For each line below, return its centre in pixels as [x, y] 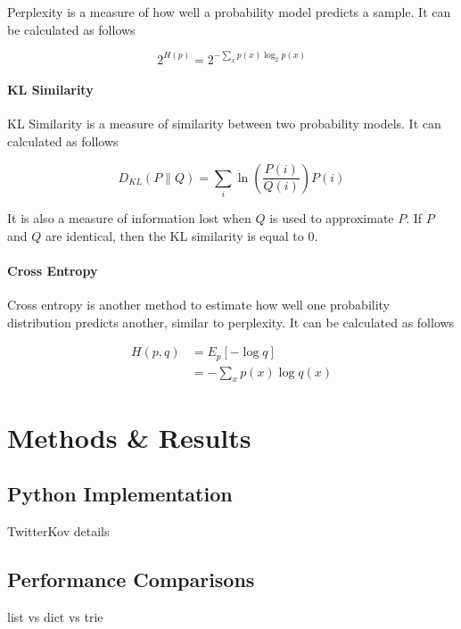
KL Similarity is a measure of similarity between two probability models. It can [224, 124]
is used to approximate [332, 218]
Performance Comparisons [131, 579]
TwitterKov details [58, 531]
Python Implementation [120, 494]
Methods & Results [129, 437]
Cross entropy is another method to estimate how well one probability [199, 304]
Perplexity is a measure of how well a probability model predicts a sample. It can [229, 12]
